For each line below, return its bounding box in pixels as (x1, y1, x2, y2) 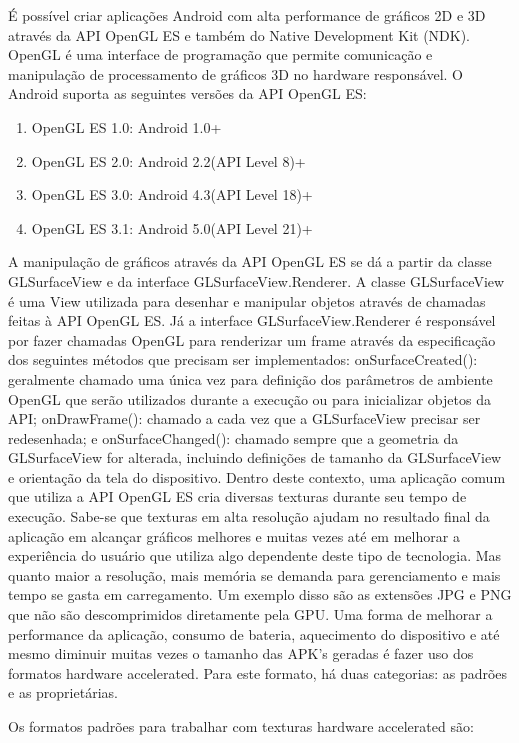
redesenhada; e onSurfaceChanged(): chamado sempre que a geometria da (8, 427, 459, 448)
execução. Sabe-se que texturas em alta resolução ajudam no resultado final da (8, 506, 490, 527)
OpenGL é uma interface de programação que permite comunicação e (8, 44, 433, 65)
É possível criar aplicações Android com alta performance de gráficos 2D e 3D (8, 5, 486, 25)
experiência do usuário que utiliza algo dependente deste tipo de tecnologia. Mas (8, 545, 502, 566)
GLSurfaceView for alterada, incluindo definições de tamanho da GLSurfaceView (8, 447, 502, 468)
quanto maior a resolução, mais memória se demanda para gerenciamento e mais (8, 564, 501, 585)
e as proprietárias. (8, 682, 118, 703)
